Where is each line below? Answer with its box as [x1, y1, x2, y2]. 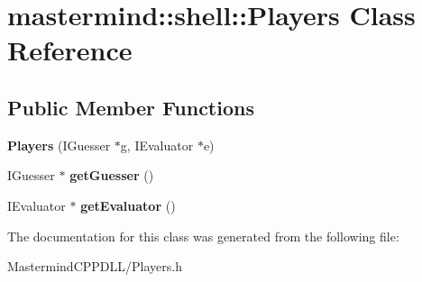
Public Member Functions [7, 93, 254, 121]
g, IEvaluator [120, 135, 194, 154]
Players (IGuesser [7, 135, 111, 154]
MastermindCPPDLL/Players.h [7, 257, 182, 276]
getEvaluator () [80, 196, 176, 214]
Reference [7, 32, 133, 68]
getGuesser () [69, 166, 154, 185]
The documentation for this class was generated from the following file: [7, 226, 399, 245]
